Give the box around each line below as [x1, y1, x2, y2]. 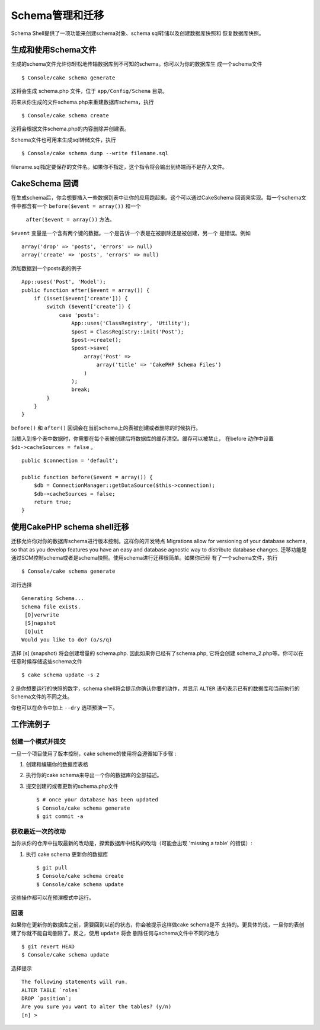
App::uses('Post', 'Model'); [21, 278, 106, 285]
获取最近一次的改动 [11, 827, 66, 835]
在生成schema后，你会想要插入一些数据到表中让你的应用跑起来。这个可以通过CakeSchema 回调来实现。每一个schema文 [11, 194, 307, 201]
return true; [33, 498, 72, 505]
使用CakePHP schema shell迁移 [11, 522, 130, 532]
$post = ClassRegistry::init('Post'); [71, 328, 184, 335]
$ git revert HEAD [21, 944, 75, 950]
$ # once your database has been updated [36, 797, 158, 803]
